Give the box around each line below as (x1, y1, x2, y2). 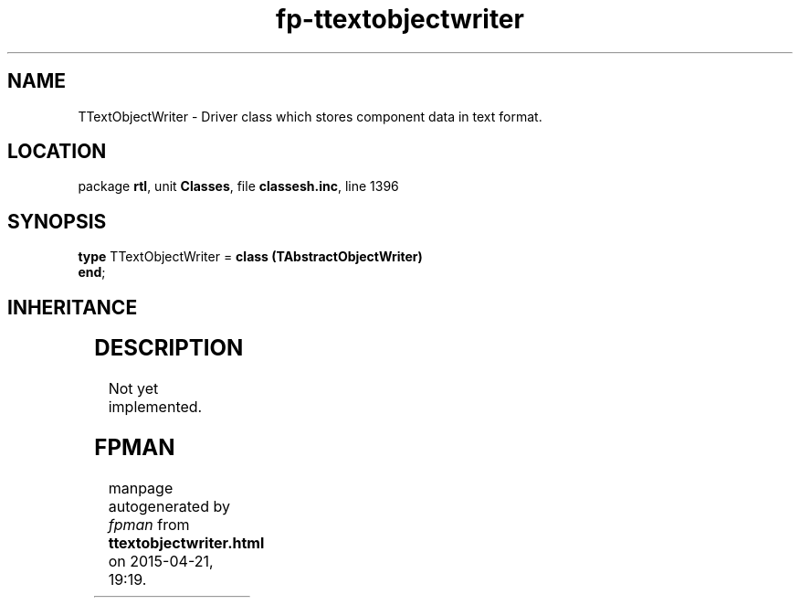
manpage (108, 478, 174, 497)
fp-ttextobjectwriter (276, 4, 524, 35)
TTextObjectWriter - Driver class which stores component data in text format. (78, 108, 542, 124)
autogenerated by (108, 496, 230, 515)
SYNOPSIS (7, 209, 107, 233)
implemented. (108, 398, 203, 417)
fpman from (108, 515, 190, 534)
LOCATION (7, 140, 107, 164)
